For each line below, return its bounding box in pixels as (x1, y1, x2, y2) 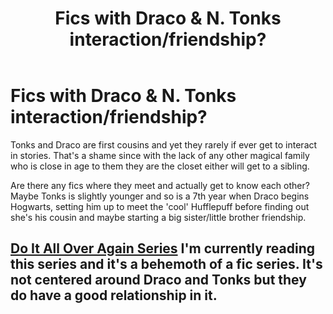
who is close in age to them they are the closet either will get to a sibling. (10, 160, 310, 172)
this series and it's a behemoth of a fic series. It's (10, 256, 323, 273)
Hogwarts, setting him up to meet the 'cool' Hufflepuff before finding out (10, 200, 310, 212)
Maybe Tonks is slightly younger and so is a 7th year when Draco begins (10, 190, 310, 202)
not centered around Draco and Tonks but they (10, 272, 307, 289)
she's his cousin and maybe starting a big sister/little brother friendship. (10, 211, 307, 223)
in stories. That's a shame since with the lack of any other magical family (10, 149, 310, 161)
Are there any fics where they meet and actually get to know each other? (10, 179, 310, 191)
